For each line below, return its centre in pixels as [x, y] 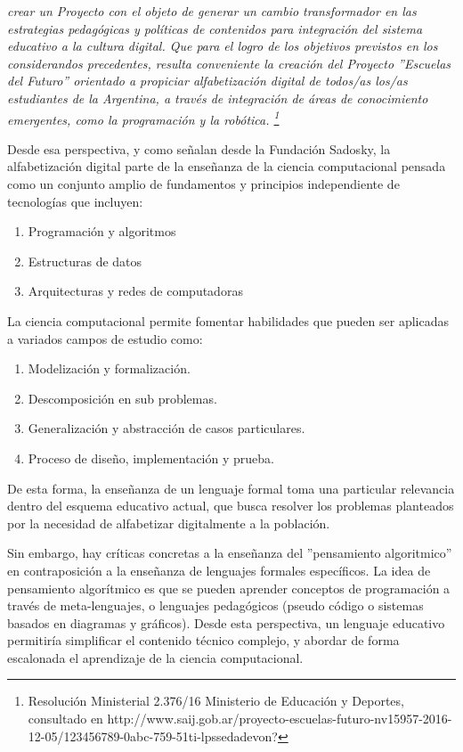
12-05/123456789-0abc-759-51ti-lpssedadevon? [153, 736]
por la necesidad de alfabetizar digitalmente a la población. [169, 523]
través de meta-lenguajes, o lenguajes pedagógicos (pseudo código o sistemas [215, 605]
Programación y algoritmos [102, 231]
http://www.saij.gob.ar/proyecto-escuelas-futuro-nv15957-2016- [280, 719]
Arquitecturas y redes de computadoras [135, 291]
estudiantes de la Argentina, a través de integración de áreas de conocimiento [218, 98]
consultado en [65, 719]
